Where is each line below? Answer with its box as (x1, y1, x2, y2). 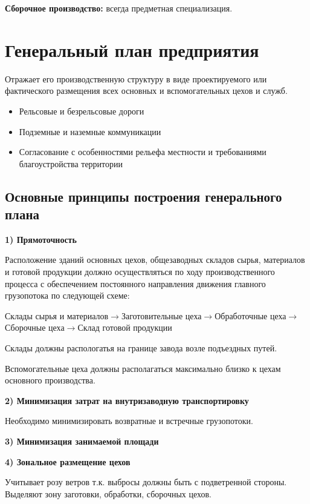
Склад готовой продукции (77, 321, 172, 334)
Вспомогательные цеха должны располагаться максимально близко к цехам (5, 362, 281, 374)
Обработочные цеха (215, 309, 286, 322)
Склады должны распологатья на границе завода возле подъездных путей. (5, 342, 277, 354)
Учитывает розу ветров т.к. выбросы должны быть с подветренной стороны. (5, 476, 287, 488)
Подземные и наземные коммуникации (19, 125, 161, 138)
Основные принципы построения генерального (5, 187, 282, 205)
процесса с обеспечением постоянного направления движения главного (5, 277, 266, 290)
